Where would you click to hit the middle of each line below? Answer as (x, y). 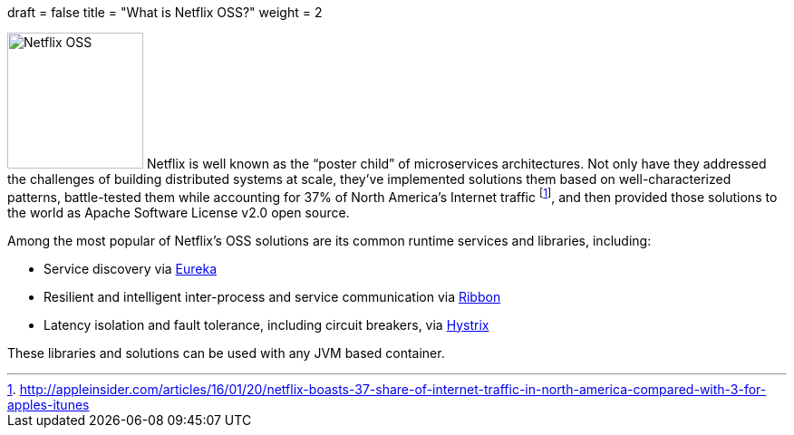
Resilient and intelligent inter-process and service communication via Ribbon (272, 296)
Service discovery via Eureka (131, 268)
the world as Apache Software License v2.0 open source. (179, 212)
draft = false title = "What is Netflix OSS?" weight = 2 (165, 12)
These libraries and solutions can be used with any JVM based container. (226, 353)
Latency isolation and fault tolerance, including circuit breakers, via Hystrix (266, 324)
